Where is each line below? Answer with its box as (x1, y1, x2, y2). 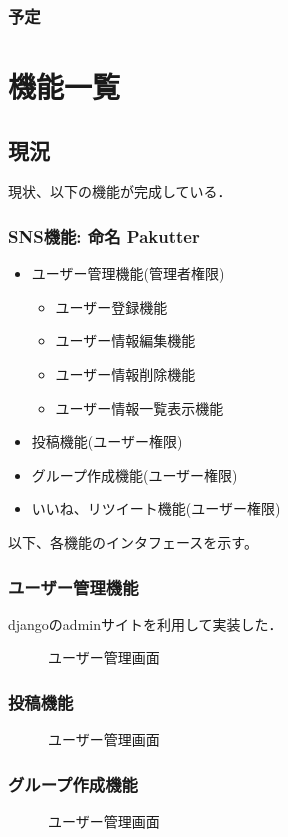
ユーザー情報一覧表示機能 (55, 397, 224, 418)
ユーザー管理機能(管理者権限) (31, 263, 225, 284)
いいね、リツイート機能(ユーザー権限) (31, 498, 281, 519)
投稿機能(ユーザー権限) (31, 431, 183, 452)
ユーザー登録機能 (55, 296, 168, 317)
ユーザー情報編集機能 (55, 330, 196, 351)
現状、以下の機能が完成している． (8, 181, 232, 202)
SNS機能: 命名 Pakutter (8, 223, 200, 248)
